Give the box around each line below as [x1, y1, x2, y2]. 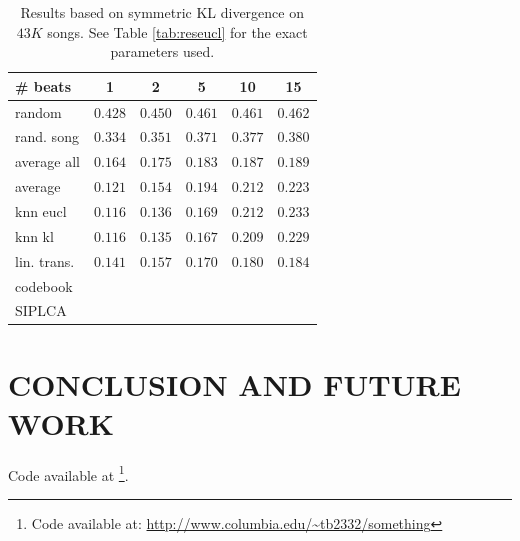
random [15, 101, 62, 122]
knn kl [15, 225, 54, 246]
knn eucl [15, 201, 67, 221]
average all [15, 151, 80, 172]
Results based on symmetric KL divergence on [20, 2, 304, 22]
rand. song [15, 126, 79, 147]
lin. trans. [15, 250, 75, 271]
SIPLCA [15, 300, 67, 321]
